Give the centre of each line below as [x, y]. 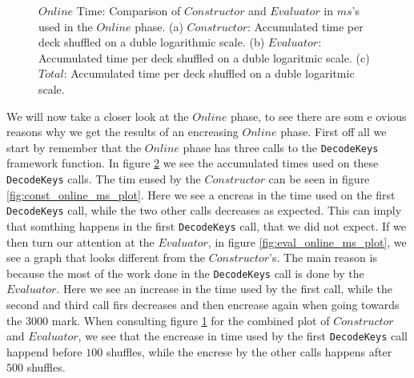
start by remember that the [74, 147]
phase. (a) [159, 26]
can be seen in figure [319, 179]
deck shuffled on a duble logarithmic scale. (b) [152, 42]
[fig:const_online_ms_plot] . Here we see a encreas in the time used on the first [201, 194]
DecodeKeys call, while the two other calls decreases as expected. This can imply [204, 210]
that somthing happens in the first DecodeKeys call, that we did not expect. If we [206, 225]
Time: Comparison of [129, 10]
